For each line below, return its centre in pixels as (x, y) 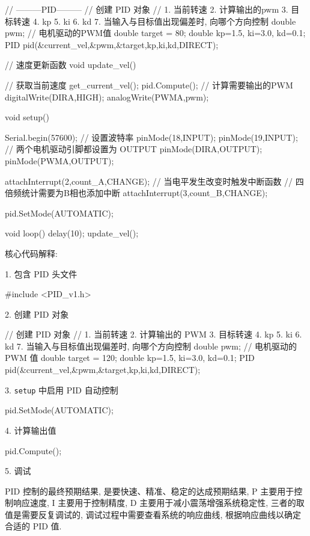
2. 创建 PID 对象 (37, 314)
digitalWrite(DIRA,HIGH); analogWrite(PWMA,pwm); (107, 97)
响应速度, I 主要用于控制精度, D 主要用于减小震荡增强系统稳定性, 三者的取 (159, 503)
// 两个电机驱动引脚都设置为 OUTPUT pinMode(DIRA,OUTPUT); (134, 149)
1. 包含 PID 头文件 (41, 273)
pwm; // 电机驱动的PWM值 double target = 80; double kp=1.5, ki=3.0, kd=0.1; (155, 33)
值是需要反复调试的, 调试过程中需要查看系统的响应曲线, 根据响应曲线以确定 (153, 514)
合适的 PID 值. (33, 526)
